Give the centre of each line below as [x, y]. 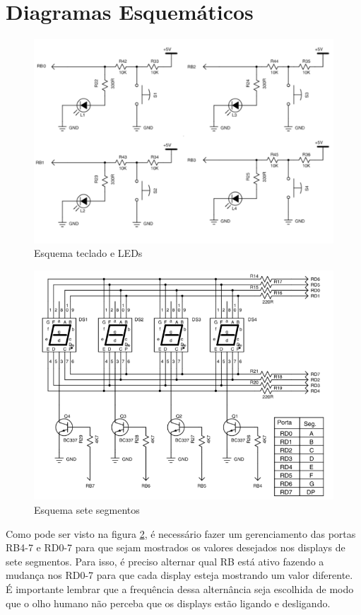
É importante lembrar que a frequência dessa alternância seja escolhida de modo [180, 589]
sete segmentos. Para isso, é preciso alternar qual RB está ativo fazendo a [165, 561]
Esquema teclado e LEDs [88, 253]
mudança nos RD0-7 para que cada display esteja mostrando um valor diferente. [179, 575]
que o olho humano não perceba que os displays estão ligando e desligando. [168, 603]
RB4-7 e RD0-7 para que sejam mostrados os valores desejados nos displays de [176, 547]
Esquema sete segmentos [87, 510]
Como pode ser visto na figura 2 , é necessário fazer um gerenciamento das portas [181, 533]
